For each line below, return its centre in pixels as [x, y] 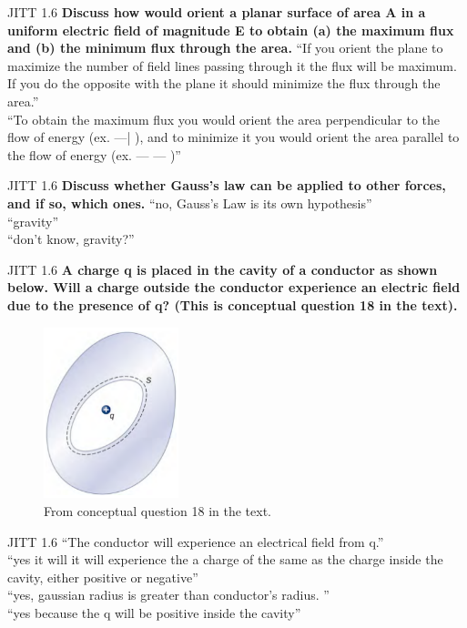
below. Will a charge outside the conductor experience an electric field [234, 287]
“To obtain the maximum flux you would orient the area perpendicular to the [224, 119]
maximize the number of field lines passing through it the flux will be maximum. [232, 65]
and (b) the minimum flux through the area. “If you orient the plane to [225, 48]
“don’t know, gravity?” [71, 239]
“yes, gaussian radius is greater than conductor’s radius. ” [168, 595]
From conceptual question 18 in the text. [157, 511]
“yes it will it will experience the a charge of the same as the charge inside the [225, 559]
